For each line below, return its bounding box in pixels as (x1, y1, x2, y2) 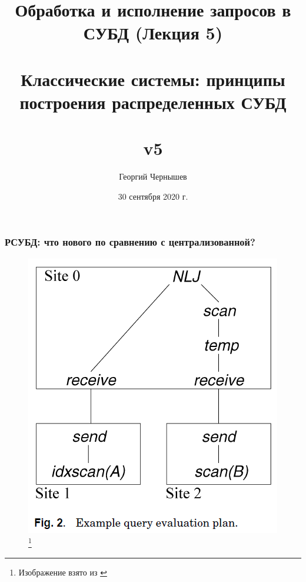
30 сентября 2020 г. (118, 190, 188, 202)
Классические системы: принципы (21, 67, 285, 91)
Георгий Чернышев (119, 170, 187, 183)
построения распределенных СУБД (19, 90, 287, 114)
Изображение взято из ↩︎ (18, 566, 107, 578)
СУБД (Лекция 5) (83, 21, 223, 45)
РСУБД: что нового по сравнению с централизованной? (5, 234, 255, 249)
